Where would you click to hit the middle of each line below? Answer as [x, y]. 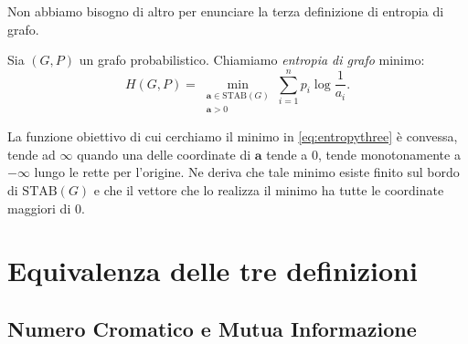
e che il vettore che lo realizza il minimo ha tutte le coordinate [269, 190]
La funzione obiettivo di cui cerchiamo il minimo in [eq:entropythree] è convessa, [233, 136]
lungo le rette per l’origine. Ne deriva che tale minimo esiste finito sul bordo [247, 172]
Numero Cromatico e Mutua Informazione [212, 328]
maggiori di [39, 208]
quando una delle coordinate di [164, 154]
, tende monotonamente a [389, 154]
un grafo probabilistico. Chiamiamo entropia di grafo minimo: [252, 60]
